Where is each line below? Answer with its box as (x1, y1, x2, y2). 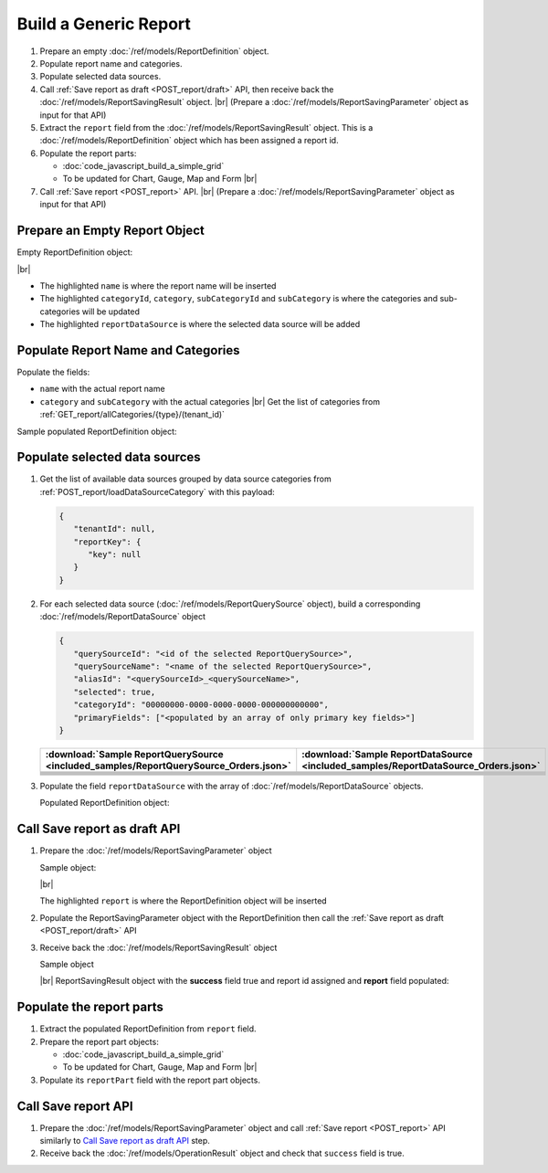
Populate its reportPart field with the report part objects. (39, 1074, 260, 1085)
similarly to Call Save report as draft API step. (39, 1136, 210, 1147)
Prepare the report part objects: (39, 1036, 159, 1047)
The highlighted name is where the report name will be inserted (39, 280, 277, 291)
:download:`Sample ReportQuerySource (45, 747, 224, 760)
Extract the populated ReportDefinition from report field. (39, 1023, 257, 1034)
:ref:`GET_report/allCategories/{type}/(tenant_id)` (39, 409, 226, 420)
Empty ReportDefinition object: (16, 247, 133, 258)
